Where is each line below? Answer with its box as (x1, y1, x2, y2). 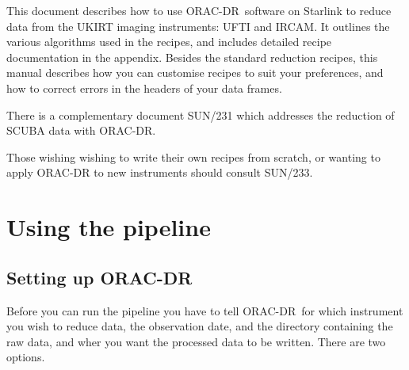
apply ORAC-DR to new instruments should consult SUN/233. (6, 164, 313, 181)
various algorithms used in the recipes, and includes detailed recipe (6, 33, 332, 50)
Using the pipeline (6, 211, 211, 243)
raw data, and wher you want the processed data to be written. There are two (6, 333, 386, 349)
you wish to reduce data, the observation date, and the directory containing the (6, 318, 393, 334)
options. (6, 349, 45, 365)
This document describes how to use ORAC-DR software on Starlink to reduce (6, 2, 392, 18)
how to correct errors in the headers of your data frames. (6, 79, 282, 96)
